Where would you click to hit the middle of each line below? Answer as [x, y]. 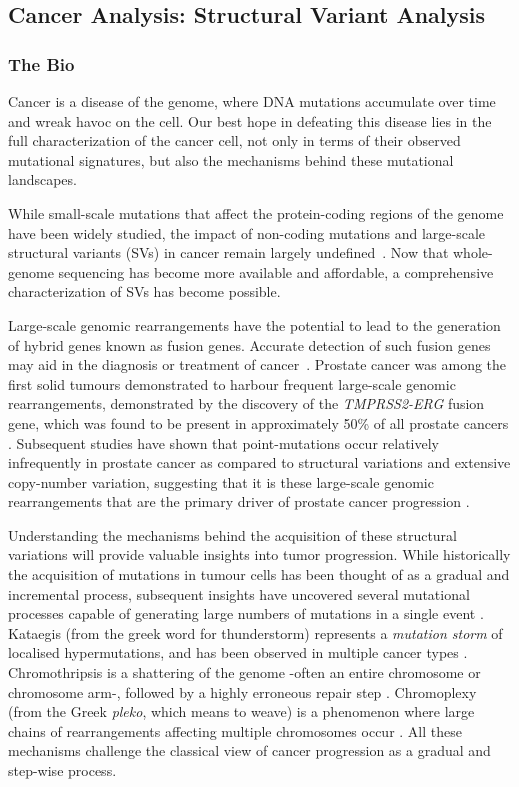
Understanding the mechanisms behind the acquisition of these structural [232, 534]
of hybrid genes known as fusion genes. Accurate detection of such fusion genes [249, 344]
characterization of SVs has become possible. [144, 291]
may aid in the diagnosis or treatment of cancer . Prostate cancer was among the [257, 364]
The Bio [41, 63]
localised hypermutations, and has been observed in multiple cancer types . [238, 652]
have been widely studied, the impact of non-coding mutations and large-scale [247, 232]
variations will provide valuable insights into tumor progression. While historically [259, 554]
